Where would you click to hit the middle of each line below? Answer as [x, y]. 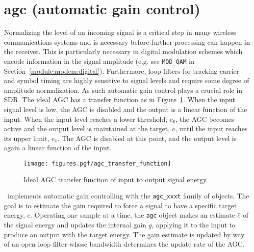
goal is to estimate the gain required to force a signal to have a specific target [120, 205]
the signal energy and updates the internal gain [75, 225]
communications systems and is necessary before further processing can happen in [127, 42]
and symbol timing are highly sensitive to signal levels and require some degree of [127, 80]
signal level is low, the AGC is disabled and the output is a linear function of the [126, 109]
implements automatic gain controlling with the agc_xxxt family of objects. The [128, 196]
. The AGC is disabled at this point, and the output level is [147, 138]
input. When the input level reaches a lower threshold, [86, 119]
